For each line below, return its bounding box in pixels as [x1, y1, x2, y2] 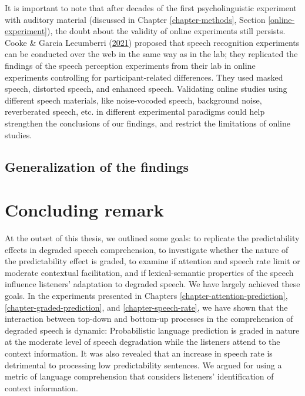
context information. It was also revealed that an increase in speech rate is [5, 347, 273, 359]
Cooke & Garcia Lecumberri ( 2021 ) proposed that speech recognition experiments [5, 36, 300, 48]
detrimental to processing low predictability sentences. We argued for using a [5, 358, 282, 371]
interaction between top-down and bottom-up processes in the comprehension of [5, 312, 293, 325]
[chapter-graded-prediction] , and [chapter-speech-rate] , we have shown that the [5, 301, 288, 313]
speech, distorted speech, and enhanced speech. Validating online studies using [5, 82, 287, 95]
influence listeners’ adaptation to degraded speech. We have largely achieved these [5, 278, 300, 290]
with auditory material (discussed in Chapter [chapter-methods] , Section [5, 13, 266, 25]
